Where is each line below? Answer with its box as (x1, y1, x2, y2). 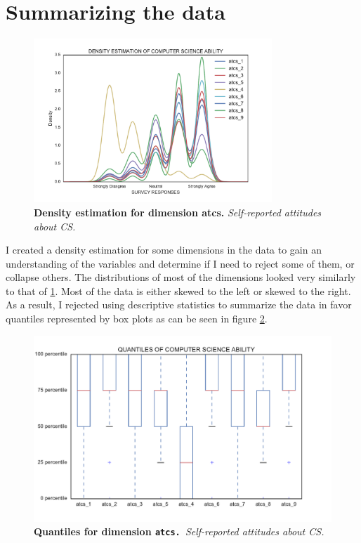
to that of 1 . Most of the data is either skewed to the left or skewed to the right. (6, 283, 351, 298)
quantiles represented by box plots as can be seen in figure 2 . (6, 311, 268, 326)
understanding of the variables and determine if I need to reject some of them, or (6, 256, 355, 270)
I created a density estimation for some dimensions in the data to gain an (6, 242, 322, 257)
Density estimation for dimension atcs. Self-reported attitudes (34, 204, 322, 219)
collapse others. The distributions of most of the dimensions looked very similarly (6, 270, 356, 284)
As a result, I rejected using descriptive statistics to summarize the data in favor (6, 297, 352, 312)
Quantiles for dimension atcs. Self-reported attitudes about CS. (34, 524, 324, 539)
